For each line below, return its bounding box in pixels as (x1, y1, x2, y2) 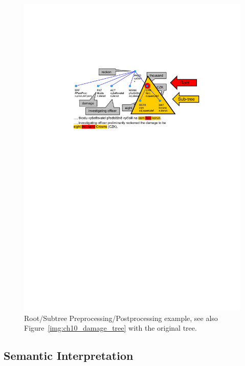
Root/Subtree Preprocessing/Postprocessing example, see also (24, 312, 218, 323)
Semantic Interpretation (4, 348, 133, 363)
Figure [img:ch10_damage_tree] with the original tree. (24, 322, 197, 333)
